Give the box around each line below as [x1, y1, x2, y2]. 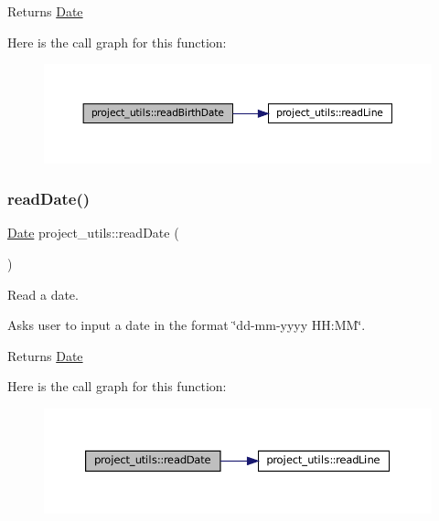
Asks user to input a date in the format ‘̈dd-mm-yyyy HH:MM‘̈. [7, 315, 366, 335]
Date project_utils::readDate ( [7, 223, 179, 242]
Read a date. [7, 284, 79, 303]
